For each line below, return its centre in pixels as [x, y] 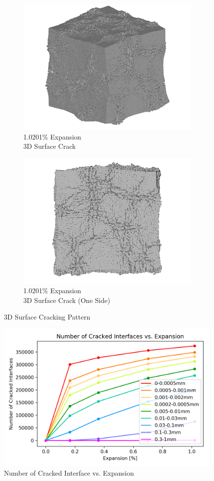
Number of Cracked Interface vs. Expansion [69, 473]
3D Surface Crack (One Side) [67, 300]
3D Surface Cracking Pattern [47, 316]
